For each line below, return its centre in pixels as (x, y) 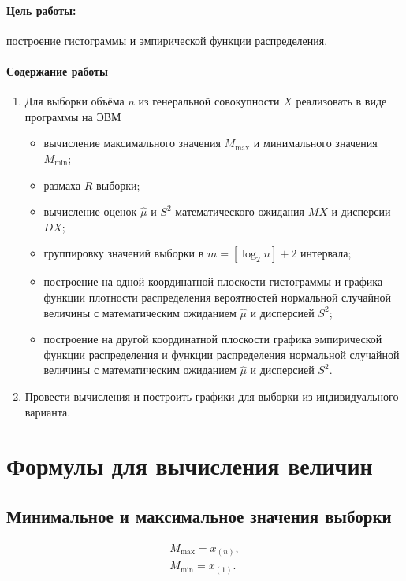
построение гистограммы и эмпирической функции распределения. (167, 40)
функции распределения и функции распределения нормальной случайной (222, 354)
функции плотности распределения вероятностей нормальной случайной (217, 296)
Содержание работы (57, 70)
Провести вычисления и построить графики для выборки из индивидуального (212, 396)
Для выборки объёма (74, 101)
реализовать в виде (341, 101)
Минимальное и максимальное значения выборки (199, 515)
